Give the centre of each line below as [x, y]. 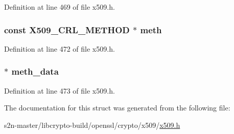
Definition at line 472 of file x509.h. [60, 48]
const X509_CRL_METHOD [67, 29]
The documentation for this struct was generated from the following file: [117, 108]
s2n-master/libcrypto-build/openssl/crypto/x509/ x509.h [92, 125]
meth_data [35, 71]
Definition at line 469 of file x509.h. [60, 7]
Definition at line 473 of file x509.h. [60, 90]
